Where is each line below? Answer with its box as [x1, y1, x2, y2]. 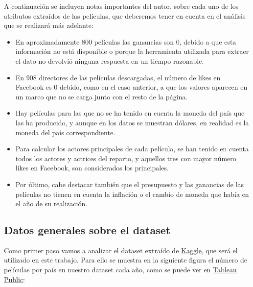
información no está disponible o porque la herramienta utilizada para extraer [15, 46, 249, 56]
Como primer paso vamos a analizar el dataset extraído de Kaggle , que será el [4, 245, 238, 255]
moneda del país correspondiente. [15, 127, 115, 137]
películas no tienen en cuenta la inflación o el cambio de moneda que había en [15, 189, 249, 199]
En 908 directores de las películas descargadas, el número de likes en [15, 72, 221, 82]
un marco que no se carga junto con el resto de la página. [15, 91, 188, 101]
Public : [4, 274, 25, 284]
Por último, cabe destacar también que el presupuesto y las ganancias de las [15, 179, 244, 189]
